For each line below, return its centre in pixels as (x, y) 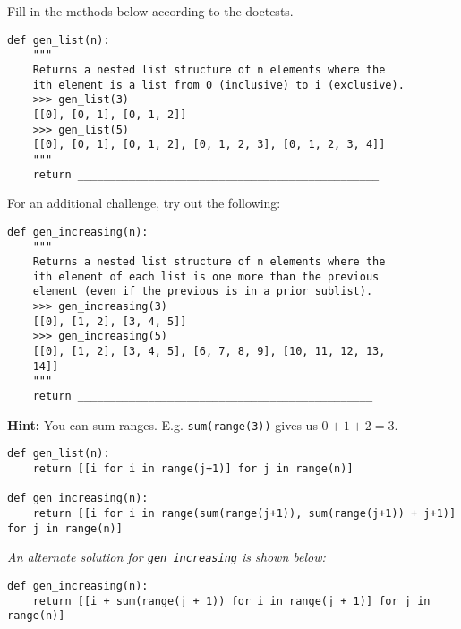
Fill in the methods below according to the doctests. (150, 11)
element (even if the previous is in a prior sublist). (203, 292)
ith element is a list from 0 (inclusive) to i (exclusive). (218, 85)
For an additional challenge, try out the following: (144, 203)
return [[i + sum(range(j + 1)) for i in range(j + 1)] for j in (231, 601)
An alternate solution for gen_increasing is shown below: (166, 557)
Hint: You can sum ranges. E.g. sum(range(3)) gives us (162, 424)
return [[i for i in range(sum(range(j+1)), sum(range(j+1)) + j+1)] (244, 513)
